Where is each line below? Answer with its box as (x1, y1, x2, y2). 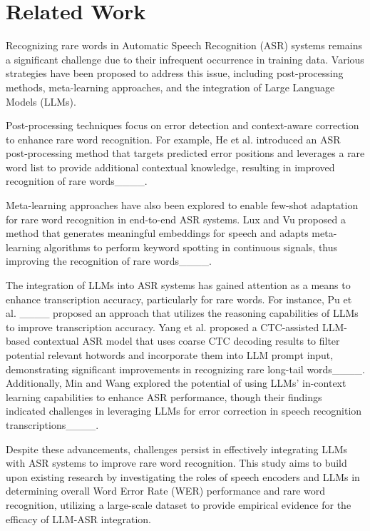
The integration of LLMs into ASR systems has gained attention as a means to (6, 278, 351, 293)
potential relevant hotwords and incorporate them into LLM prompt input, (6, 348, 334, 362)
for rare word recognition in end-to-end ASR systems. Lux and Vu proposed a (6, 211, 346, 226)
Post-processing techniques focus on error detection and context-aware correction (6, 118, 359, 133)
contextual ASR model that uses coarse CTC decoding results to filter (33, 333, 340, 348)
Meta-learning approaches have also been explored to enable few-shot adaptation (6, 198, 359, 213)
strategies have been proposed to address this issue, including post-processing (6, 66, 344, 81)
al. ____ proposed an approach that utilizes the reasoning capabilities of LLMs (6, 305, 359, 320)
